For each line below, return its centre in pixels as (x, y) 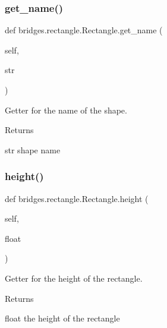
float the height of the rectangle (62, 318)
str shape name (33, 149)
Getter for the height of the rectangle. (74, 278)
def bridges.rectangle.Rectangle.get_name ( (84, 30)
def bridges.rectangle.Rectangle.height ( (77, 198)
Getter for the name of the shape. (66, 110)
